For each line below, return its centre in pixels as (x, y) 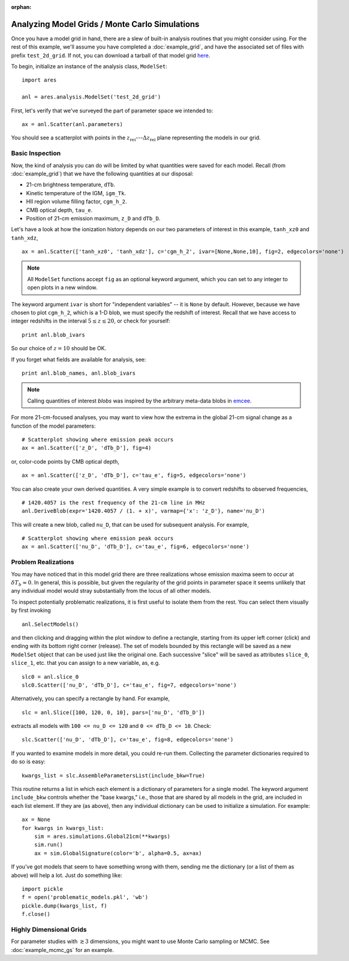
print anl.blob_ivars (53, 335)
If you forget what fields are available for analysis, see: (79, 359)
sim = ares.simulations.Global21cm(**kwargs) (102, 836)
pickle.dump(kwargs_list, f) (64, 906)
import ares (39, 80)
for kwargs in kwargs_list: (63, 828)
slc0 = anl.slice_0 (50, 677)
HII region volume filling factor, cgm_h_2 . (76, 202)
